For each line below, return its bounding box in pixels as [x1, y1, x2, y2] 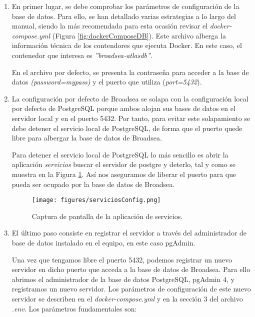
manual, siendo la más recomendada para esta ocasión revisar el [11, 20, 208, 31]
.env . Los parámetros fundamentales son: [11, 303, 137, 313]
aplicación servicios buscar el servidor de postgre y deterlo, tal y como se [11, 159, 236, 169]
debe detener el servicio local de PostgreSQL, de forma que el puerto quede [11, 122, 242, 133]
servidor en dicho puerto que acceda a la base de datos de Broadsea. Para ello [11, 264, 250, 274]
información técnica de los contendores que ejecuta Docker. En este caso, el [11, 40, 242, 50]
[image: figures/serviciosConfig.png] [31, 196, 161, 204]
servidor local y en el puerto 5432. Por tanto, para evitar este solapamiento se [11, 112, 250, 123]
